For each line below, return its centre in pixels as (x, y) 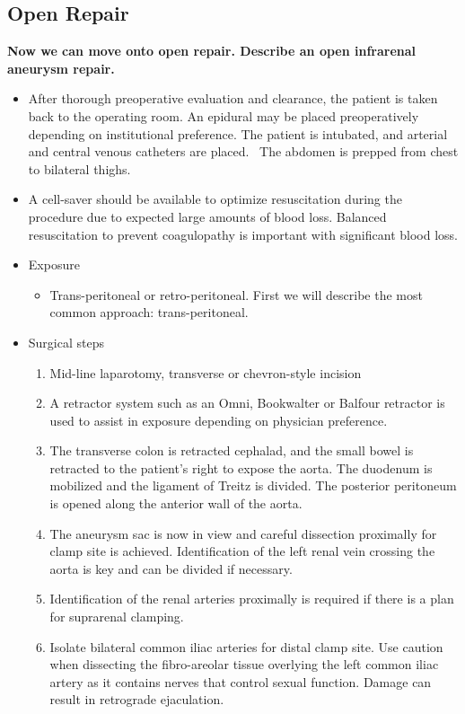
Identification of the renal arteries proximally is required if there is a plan (252, 599)
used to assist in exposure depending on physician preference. (219, 420)
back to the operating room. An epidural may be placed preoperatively (224, 115)
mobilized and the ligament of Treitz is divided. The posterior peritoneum (253, 485)
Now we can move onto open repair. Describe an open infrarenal (212, 51)
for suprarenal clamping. (117, 617)
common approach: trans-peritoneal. (149, 312)
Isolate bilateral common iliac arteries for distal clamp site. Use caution (246, 646)
